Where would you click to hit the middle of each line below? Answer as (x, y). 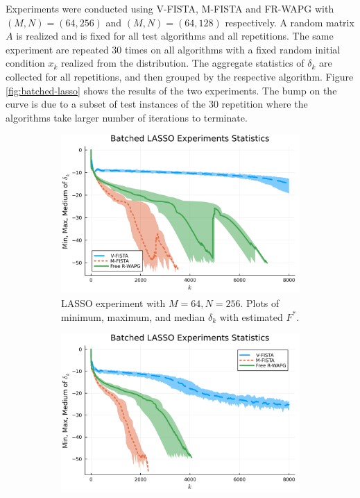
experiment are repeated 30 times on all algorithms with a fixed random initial (173, 49)
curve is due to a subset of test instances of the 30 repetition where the (157, 104)
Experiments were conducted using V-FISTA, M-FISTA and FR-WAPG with (170, 8)
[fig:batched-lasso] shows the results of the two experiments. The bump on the (171, 90)
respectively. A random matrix (290, 22)
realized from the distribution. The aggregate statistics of (183, 63)
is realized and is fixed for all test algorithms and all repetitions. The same (175, 36)
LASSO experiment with (113, 303)
